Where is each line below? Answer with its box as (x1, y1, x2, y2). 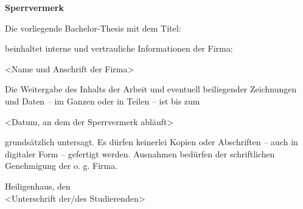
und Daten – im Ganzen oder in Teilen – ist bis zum (5, 94, 200, 107)
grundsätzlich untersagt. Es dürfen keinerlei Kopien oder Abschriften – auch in (5, 135, 298, 148)
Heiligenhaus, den (5, 179, 71, 192)
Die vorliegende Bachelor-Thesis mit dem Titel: (5, 21, 181, 34)
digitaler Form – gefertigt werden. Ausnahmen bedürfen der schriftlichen (5, 147, 275, 160)
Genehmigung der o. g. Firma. (5, 159, 118, 172)
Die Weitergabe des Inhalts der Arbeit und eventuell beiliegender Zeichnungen (5, 83, 297, 95)
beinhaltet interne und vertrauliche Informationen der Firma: (5, 42, 233, 55)
